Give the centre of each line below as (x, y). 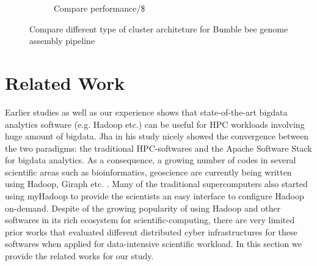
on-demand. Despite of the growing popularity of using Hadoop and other (143, 208)
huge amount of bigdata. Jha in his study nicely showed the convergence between (157, 136)
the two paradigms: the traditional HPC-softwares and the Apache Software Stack (158, 148)
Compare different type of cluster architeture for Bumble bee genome (159, 28)
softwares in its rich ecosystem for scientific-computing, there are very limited (150, 220)
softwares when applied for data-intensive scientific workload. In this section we (153, 244)
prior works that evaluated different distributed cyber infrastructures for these (151, 231)
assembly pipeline (62, 41)
